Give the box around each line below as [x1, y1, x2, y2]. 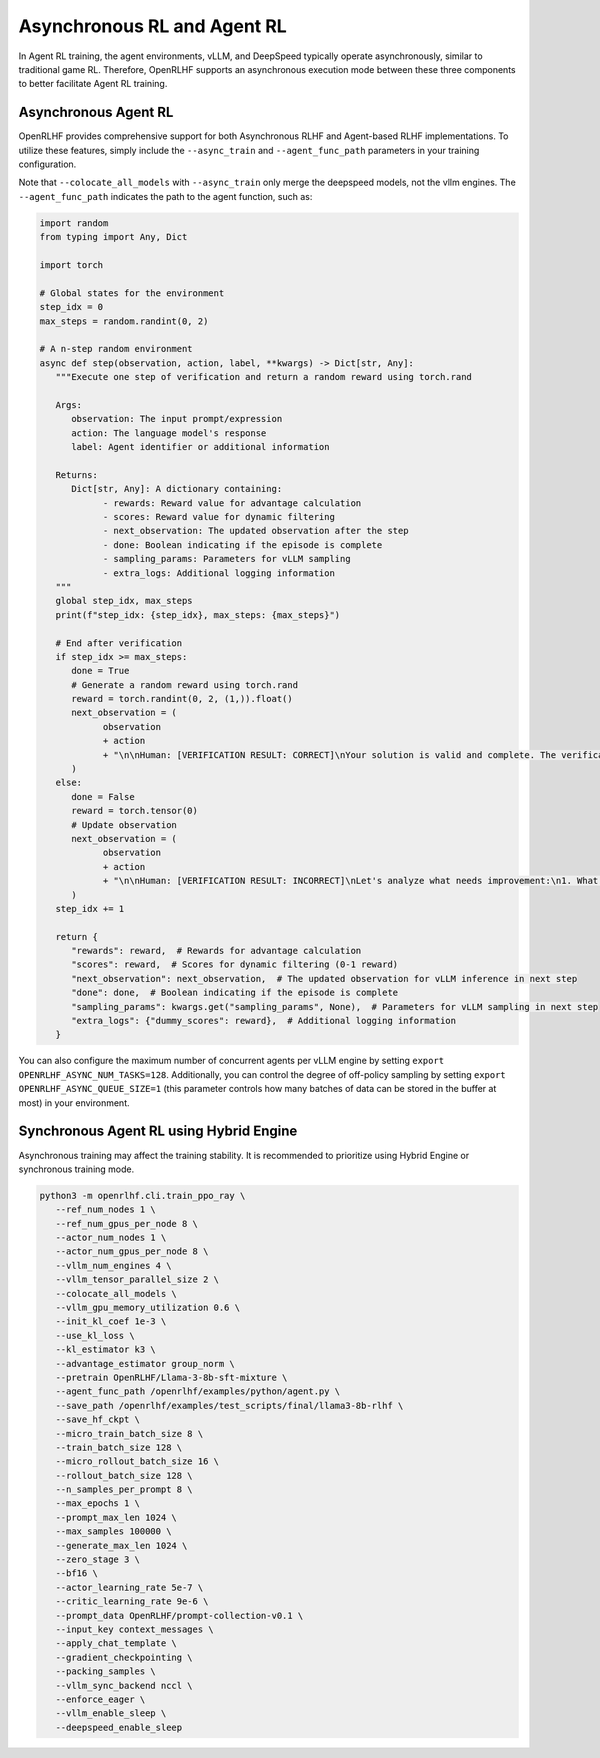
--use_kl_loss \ [55, 1330, 135, 1341]
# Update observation [71, 819, 177, 830]
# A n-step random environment [39, 343, 194, 355]
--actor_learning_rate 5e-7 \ [55, 1581, 204, 1593]
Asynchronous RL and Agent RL [18, 15, 287, 37]
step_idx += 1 [55, 903, 125, 914]
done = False [71, 791, 135, 802]
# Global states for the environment [39, 287, 225, 299]
